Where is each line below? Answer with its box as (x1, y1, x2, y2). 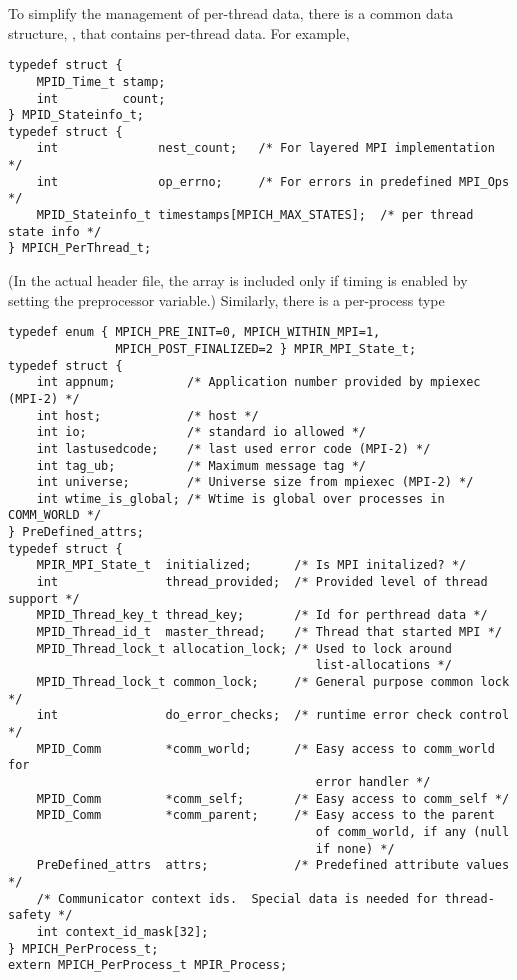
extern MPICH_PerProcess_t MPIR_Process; (8, 958, 288, 973)
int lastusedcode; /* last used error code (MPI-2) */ (36, 441, 431, 456)
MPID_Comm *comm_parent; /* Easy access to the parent (36, 808, 495, 823)
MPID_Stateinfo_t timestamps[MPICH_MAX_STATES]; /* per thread (36, 208, 474, 223)
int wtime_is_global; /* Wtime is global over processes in (36, 491, 445, 506)
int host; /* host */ (36, 408, 259, 423)
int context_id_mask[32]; (36, 924, 209, 939)
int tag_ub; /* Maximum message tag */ (36, 458, 366, 473)
